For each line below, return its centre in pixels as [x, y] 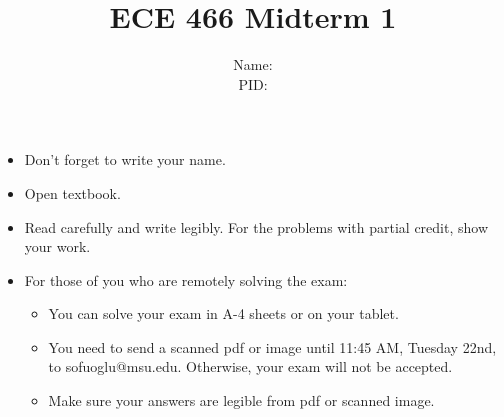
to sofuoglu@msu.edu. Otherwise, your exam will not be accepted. [250, 366]
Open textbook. [72, 192]
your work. [57, 246]
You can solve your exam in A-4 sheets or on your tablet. [223, 313]
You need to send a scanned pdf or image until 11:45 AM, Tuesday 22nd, [272, 346]
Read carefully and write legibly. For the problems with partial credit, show [256, 226]
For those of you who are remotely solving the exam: [186, 279]
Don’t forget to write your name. [125, 159]
